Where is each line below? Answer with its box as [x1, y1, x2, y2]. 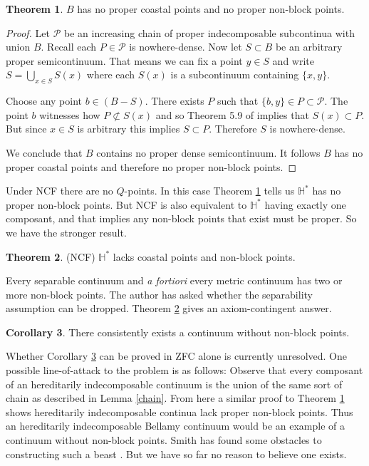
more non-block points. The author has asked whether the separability [6, 286, 313, 301]
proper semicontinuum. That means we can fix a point [6, 53, 243, 68]
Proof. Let [6, 25, 50, 40]
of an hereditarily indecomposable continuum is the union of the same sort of [6, 376, 343, 391]
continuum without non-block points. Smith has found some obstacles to [6, 433, 322, 447]
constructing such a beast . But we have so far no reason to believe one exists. [6, 446, 347, 461]
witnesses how [39, 107, 100, 122]
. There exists [145, 93, 204, 108]
